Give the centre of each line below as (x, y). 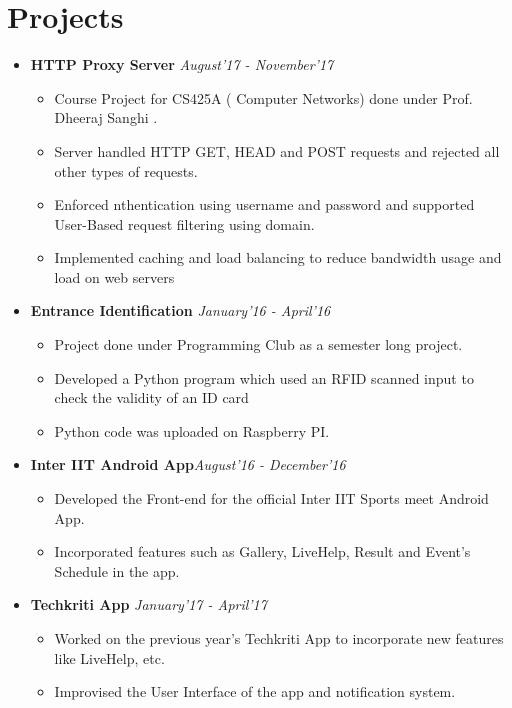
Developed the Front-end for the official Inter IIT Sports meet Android (271, 498)
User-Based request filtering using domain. (184, 223)
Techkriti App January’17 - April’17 (148, 604)
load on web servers (114, 276)
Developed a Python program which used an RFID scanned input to (264, 377)
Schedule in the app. (117, 570)
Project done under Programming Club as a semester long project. (258, 344)
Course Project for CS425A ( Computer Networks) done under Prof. (263, 97)
